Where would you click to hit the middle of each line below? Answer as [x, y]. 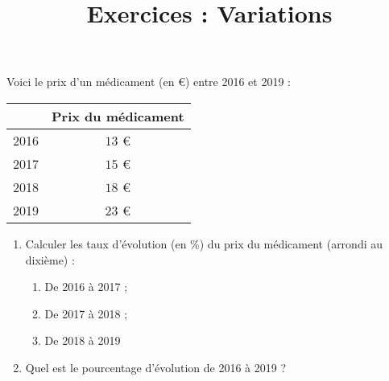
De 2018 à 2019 [83, 340]
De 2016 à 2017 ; [86, 287]
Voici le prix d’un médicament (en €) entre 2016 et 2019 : [149, 82]
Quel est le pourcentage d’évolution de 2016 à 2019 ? [156, 367]
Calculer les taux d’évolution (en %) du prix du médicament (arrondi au [204, 243]
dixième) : [50, 259]
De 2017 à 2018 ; [86, 313]
